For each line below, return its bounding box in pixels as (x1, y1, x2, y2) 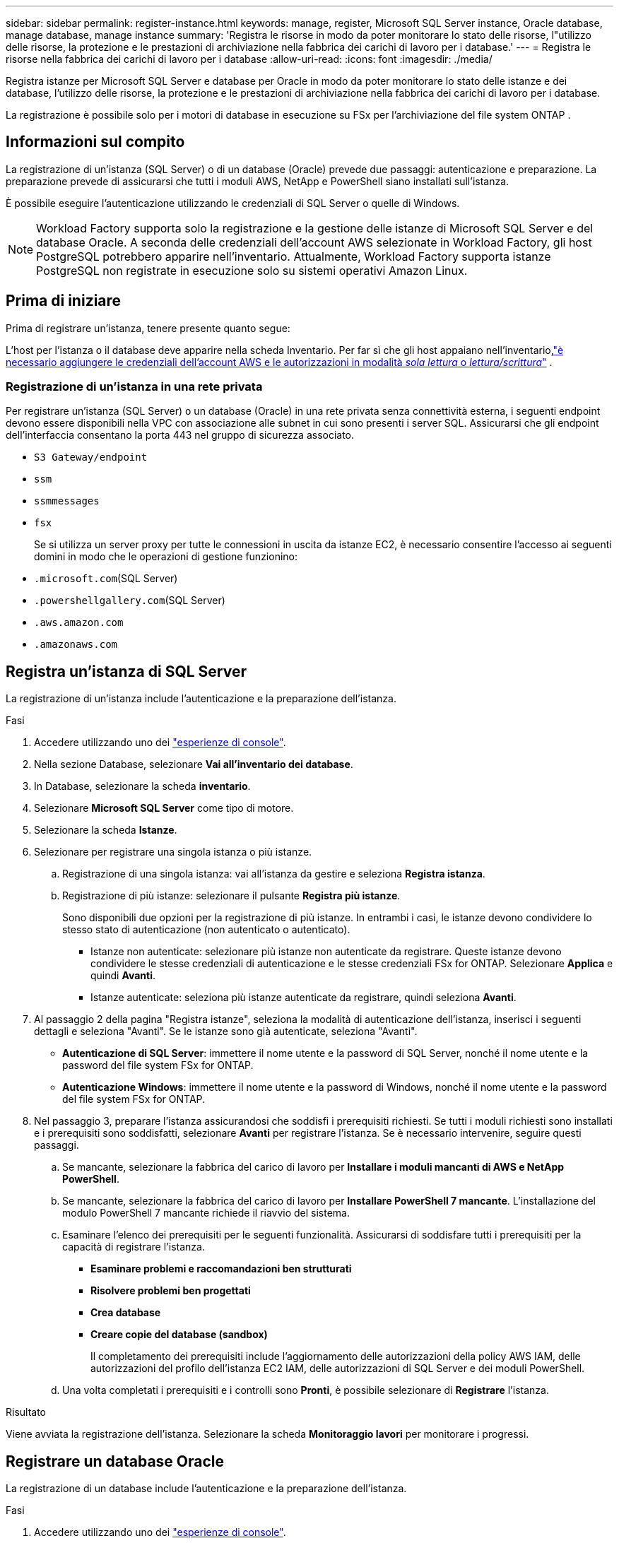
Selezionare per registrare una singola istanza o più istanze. (34, 846, 312, 858)
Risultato (6, 1406, 47, 1419)
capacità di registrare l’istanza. (62, 1241, 205, 1253)
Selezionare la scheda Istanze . (34, 824, 177, 836)
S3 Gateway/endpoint (34, 451, 148, 463)
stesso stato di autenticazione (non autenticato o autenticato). (62, 923, 350, 936)
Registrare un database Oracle (6, 1452, 225, 1470)
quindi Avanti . (90, 969, 155, 982)
